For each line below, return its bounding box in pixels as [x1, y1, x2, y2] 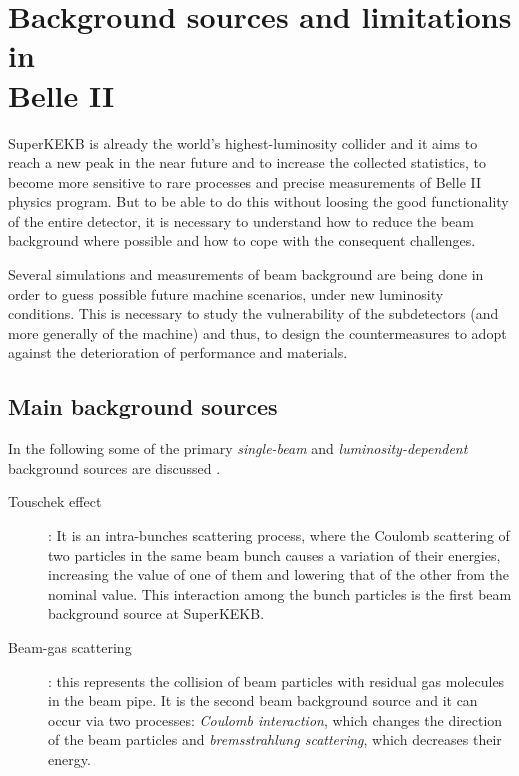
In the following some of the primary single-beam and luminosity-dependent [8, 438, 468, 459]
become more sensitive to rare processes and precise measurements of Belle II [8, 171, 482, 192]
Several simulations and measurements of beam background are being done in [8, 264, 484, 285]
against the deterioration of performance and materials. [8, 342, 348, 363]
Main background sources [8, 391, 278, 422]
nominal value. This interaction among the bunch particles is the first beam [48, 583, 512, 604]
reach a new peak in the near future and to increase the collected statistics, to [8, 152, 486, 173]
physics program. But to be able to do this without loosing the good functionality [8, 191, 509, 212]
